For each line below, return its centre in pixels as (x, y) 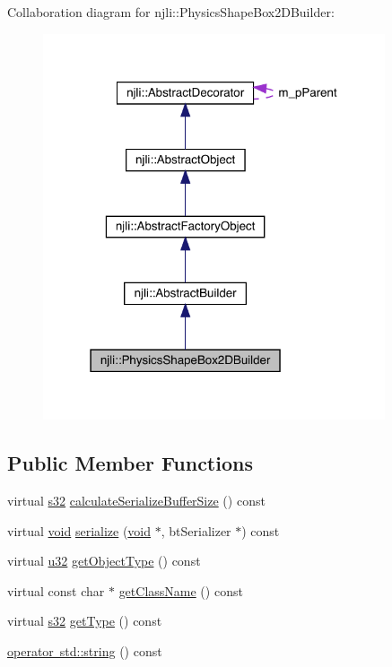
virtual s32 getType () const (85, 621)
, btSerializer (196, 530)
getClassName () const (181, 590)
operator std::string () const (85, 650)
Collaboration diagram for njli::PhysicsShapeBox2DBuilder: (171, 12)
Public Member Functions (130, 463)
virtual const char (56, 590)
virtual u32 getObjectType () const (104, 561)
